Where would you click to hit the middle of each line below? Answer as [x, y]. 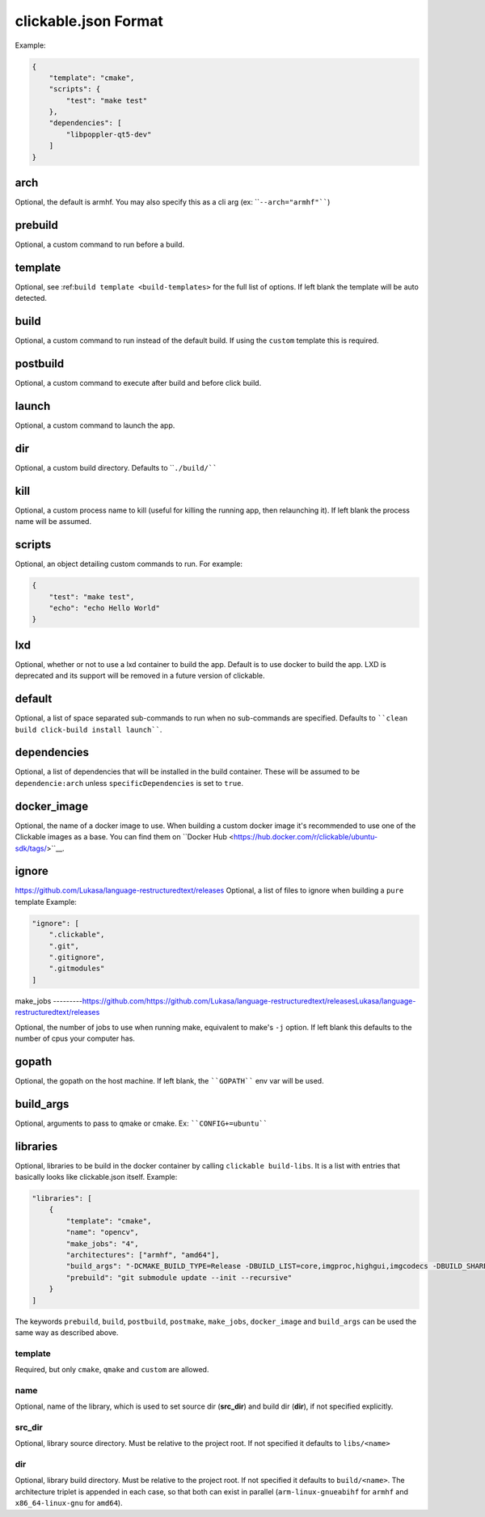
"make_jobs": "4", [102, 1244]
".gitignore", [77, 957]
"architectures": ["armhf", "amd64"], [143, 1255]
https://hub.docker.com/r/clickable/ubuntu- [306, 837]
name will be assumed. [53, 522]
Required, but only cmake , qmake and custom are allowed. [112, 1370]
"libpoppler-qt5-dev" [109, 134]
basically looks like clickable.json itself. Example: [96, 1177]
